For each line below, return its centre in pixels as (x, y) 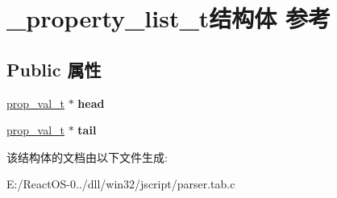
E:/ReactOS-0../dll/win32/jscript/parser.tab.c (121, 184)
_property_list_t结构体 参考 (169, 18)
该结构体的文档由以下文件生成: (87, 157)
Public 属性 (54, 69)
